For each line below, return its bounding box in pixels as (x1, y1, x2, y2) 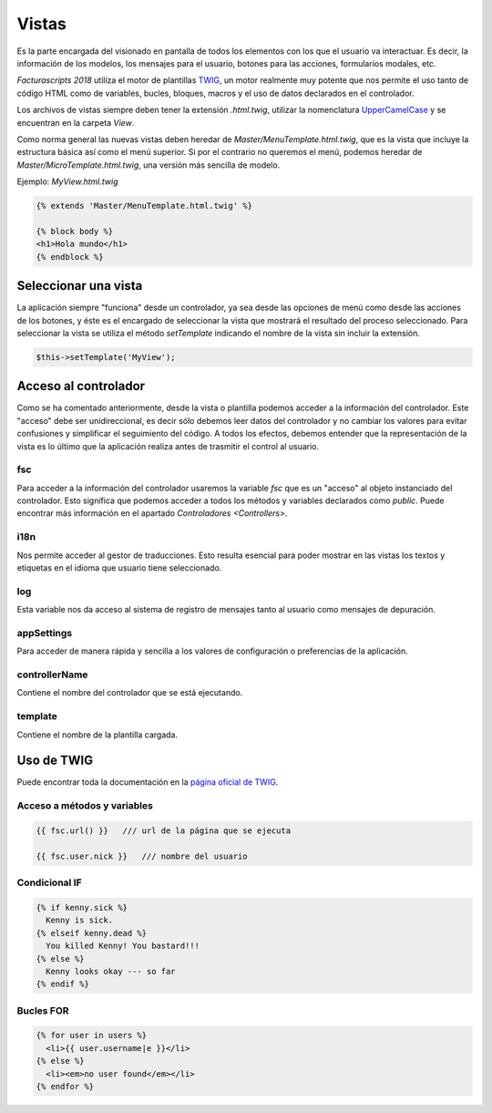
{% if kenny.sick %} (36, 902, 128, 912)
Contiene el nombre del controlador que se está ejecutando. (16, 687, 243, 698)
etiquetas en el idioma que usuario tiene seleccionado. (16, 562, 222, 573)
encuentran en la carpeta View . (16, 117, 135, 128)
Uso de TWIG (16, 753, 94, 768)
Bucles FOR (16, 1004, 69, 1016)
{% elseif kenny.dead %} (36, 928, 148, 938)
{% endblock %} (36, 252, 104, 262)
